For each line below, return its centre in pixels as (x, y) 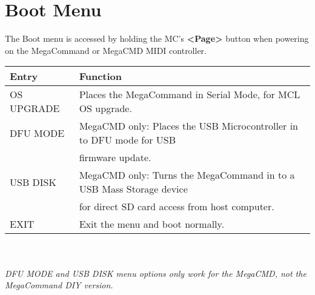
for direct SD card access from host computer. (177, 207)
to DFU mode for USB (128, 140)
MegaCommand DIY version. (59, 285)
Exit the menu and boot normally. (152, 224)
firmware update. (115, 157)
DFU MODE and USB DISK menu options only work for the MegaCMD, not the (156, 273)
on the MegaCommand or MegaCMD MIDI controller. (106, 50)
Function (101, 76)
